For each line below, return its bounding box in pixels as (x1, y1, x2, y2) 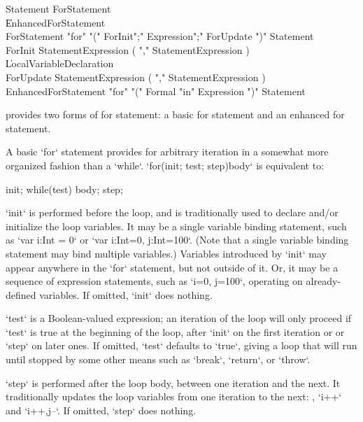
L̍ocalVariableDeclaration (6, 56, 114, 71)
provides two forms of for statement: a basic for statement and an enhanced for (6, 107, 345, 122)
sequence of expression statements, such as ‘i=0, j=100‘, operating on (6, 274, 303, 288)
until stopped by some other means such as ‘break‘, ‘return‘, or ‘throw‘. (6, 352, 311, 367)
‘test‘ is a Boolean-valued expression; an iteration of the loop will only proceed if (6, 311, 352, 325)
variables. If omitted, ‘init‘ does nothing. (39, 287, 213, 302)
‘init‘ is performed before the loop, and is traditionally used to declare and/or (6, 205, 339, 220)
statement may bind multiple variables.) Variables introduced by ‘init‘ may (6, 246, 327, 260)
